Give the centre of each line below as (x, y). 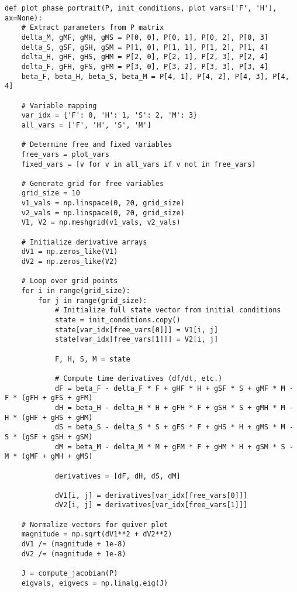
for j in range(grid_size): (93, 300)
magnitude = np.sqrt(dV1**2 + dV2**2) (97, 534)
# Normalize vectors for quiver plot (95, 524)
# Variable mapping (59, 106)
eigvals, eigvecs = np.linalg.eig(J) (95, 583)
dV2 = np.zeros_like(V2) (70, 262)
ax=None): (24, 18)
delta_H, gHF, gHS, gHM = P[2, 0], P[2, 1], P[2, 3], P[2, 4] (145, 57)
